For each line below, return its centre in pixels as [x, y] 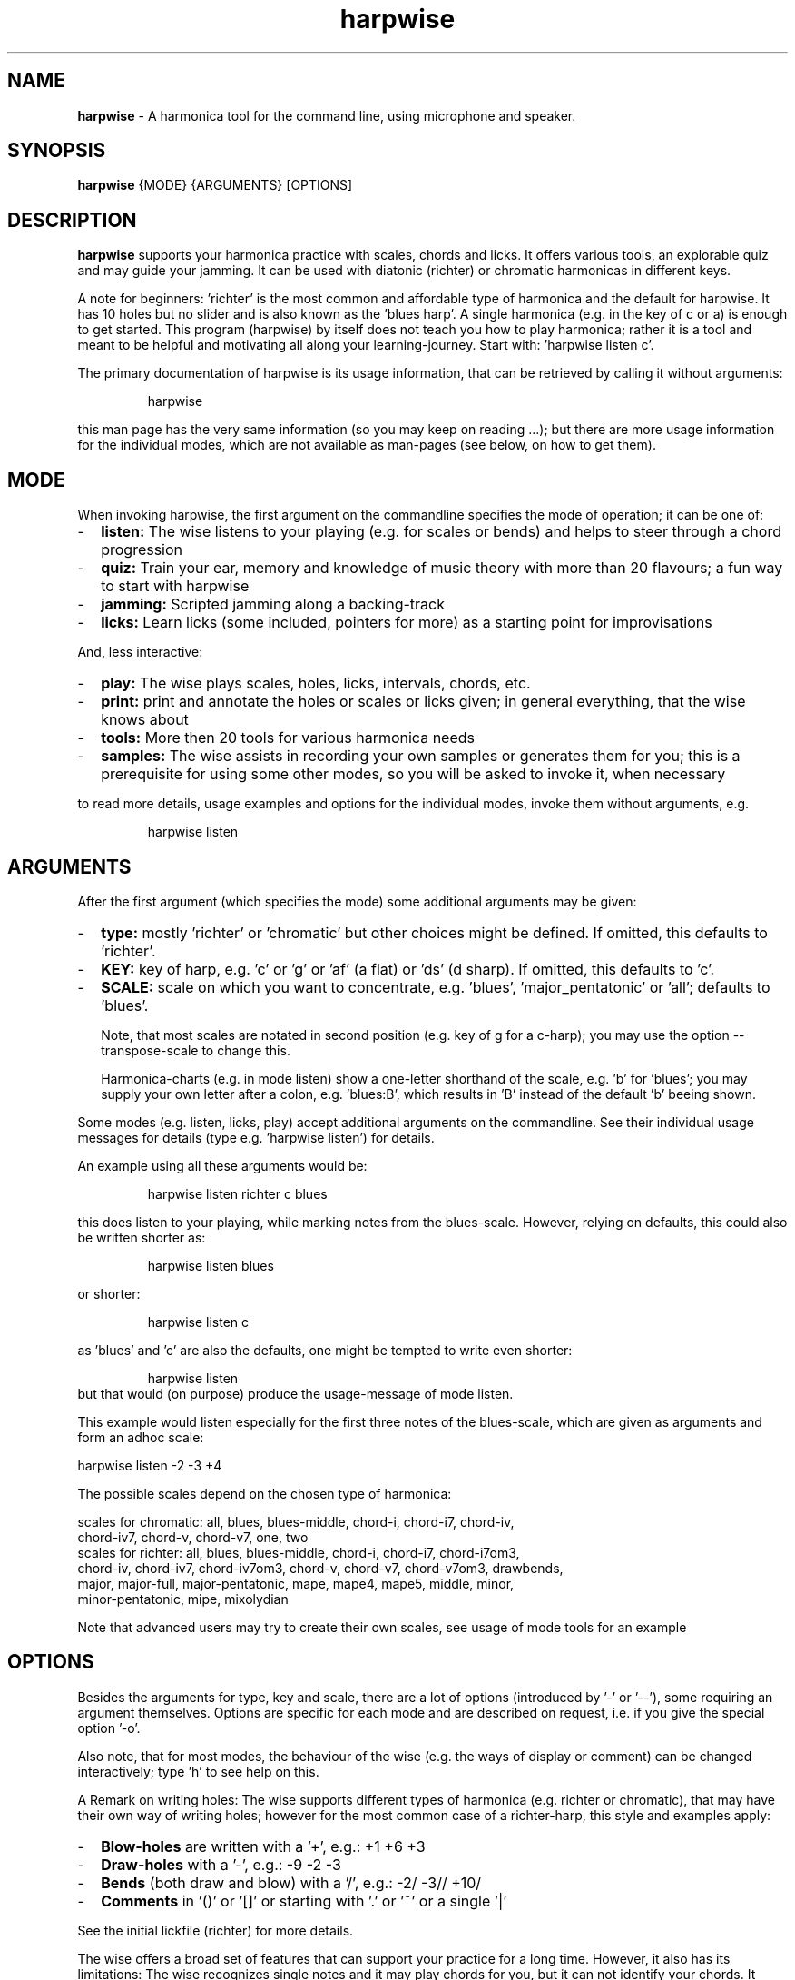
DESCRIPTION [72, 220]
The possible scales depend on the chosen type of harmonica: [265, 1493]
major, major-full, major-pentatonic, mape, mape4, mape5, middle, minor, [296, 1583]
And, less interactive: [140, 652]
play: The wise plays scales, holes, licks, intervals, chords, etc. [316, 683]
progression [142, 550]
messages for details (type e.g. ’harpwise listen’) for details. [256, 1137]
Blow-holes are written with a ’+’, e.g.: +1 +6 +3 [263, 1846]
